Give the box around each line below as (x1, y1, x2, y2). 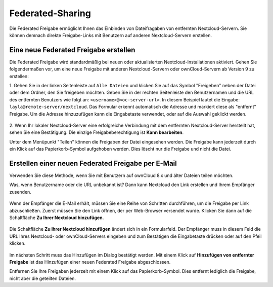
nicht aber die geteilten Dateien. (9, 275, 76, 281)
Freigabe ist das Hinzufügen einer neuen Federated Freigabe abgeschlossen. (9, 259, 171, 265)
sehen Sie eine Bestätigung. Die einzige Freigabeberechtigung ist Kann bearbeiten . (9, 129, 184, 135)
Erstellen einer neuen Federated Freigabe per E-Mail (9, 159, 177, 167)
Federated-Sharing (9, 8, 91, 19)
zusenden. (9, 189, 31, 195)
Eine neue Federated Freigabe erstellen (9, 46, 135, 54)
